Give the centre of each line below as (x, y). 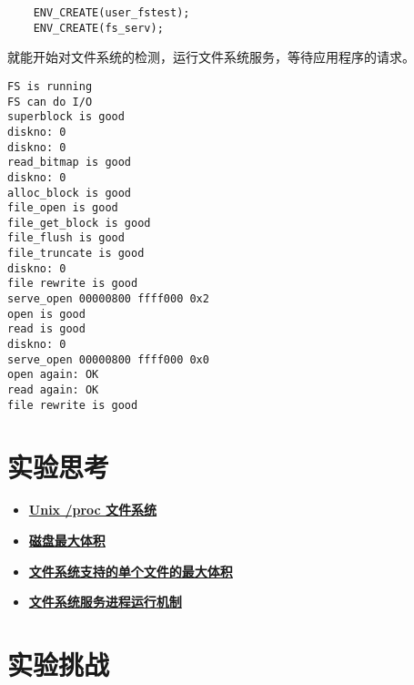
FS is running (50, 86)
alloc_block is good (70, 193)
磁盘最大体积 (67, 541)
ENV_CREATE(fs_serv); (98, 28)
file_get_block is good (79, 223)
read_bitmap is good (70, 163)
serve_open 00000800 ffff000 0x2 (108, 299)
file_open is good (63, 208)
